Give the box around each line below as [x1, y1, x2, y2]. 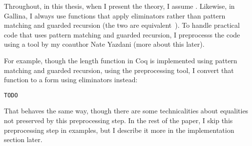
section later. [4, 134, 42, 145]
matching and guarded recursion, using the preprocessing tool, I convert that [4, 65, 234, 75]
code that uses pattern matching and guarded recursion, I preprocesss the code [4, 29, 240, 39]
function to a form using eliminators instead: [4, 74, 138, 85]
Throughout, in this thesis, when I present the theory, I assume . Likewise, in [4, 1, 235, 11]
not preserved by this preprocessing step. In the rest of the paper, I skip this [4, 115, 233, 125]
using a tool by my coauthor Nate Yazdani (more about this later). [4, 39, 205, 49]
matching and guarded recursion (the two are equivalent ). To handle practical [4, 20, 240, 30]
